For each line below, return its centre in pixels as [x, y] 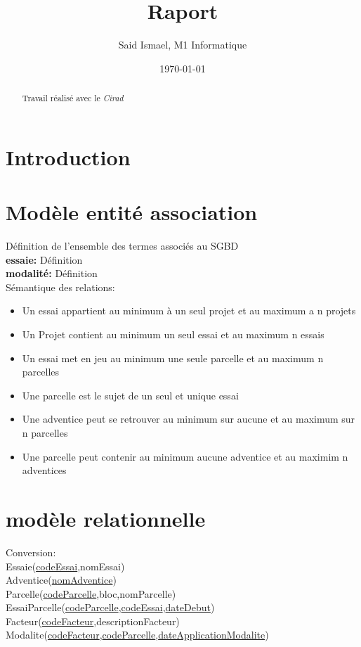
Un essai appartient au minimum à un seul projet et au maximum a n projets [189, 310]
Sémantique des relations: [60, 287]
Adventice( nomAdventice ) [61, 580]
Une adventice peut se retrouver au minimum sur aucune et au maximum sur [189, 419]
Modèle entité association [132, 212]
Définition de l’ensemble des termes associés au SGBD [122, 246]
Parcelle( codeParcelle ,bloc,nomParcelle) [91, 593]
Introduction [68, 156]
